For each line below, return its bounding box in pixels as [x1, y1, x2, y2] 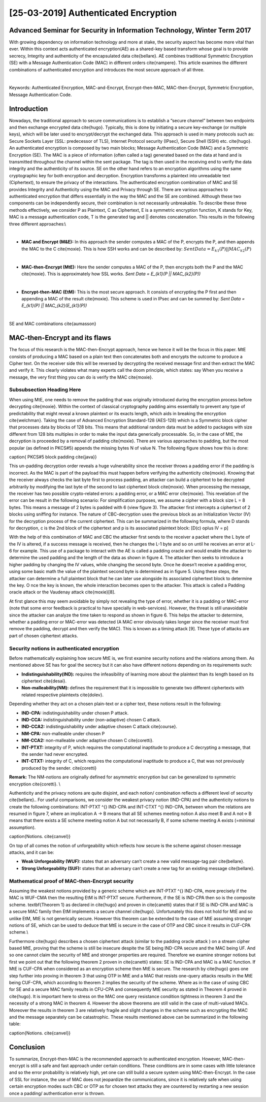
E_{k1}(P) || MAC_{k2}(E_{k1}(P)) [21, 303, 87, 309]
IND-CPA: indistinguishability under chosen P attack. [21, 710, 129, 716]
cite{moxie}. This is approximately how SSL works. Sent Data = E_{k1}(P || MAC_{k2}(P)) [21, 271, 201, 277]
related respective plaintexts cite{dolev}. [21, 692, 103, 698]
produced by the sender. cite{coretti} [21, 765, 97, 771]
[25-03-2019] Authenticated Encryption [9, 7, 177, 18]
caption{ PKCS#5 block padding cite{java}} [9, 454, 97, 460]
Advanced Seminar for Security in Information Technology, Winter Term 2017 [9, 26, 251, 34]
